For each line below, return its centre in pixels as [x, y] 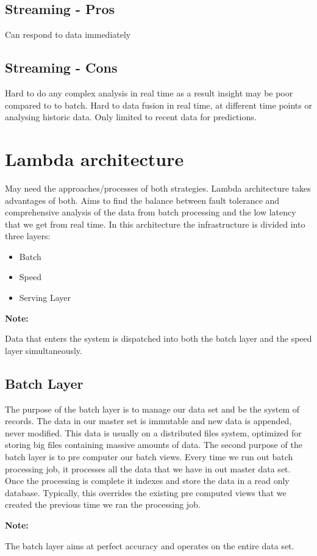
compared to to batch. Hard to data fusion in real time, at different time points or [158, 105]
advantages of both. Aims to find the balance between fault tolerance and [142, 200]
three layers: [28, 236]
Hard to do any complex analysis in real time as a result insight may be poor [149, 93]
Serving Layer [45, 298]
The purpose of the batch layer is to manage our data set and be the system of [152, 409]
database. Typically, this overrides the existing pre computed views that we [146, 492]
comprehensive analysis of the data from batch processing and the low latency [151, 212]
